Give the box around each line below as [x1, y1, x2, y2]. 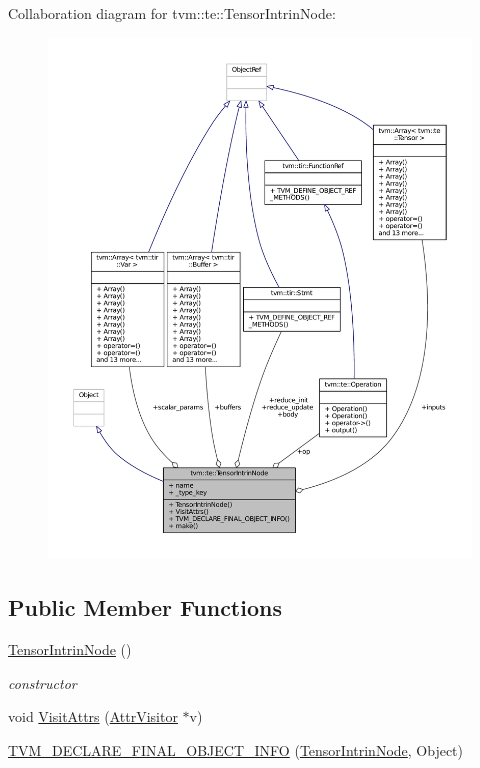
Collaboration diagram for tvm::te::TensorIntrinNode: [8, 3, 336, 23]
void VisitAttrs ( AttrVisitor [8, 706, 178, 727]
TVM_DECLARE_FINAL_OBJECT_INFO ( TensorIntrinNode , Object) [8, 740, 464, 761]
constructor [8, 672, 77, 693]
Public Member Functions [8, 592, 282, 623]
